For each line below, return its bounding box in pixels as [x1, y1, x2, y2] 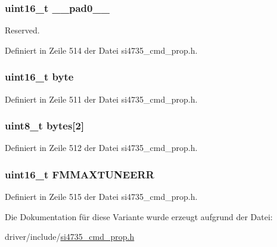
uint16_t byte [5, 69, 74, 84]
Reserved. [5, 24, 40, 36]
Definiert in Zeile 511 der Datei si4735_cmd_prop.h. [5, 92, 198, 105]
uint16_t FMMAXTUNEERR [5, 166, 154, 181]
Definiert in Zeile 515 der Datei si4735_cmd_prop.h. [5, 190, 198, 203]
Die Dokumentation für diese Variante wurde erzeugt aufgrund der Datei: [5, 210, 273, 223]
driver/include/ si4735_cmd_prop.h [5, 230, 135, 243]
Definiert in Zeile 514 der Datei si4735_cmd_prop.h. [5, 44, 198, 56]
